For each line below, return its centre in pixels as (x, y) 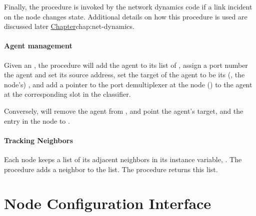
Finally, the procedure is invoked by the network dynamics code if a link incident (128, 6)
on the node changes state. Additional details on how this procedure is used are (126, 16)
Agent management (38, 46)
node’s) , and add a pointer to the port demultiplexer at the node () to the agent (128, 84)
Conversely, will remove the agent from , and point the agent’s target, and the (124, 110)
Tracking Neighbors (38, 140)
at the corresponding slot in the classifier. (67, 94)
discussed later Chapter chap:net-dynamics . (69, 26)
